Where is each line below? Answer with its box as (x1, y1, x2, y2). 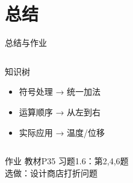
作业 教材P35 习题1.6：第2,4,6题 (5, 155, 129, 167)
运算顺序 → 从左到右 (19, 105, 101, 118)
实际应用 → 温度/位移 (19, 126, 105, 138)
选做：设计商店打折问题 (5, 166, 97, 179)
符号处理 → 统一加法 (19, 85, 101, 98)
